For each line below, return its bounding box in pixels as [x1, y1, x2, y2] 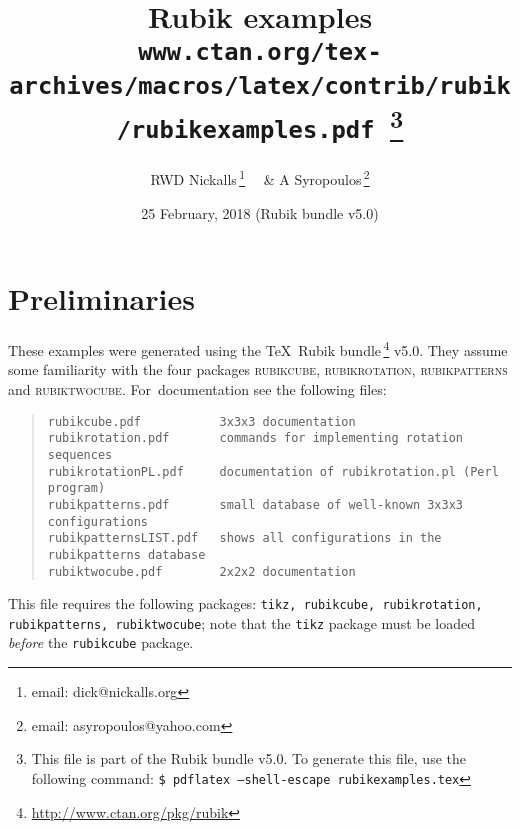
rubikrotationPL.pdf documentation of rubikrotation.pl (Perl [47, 464, 499, 479]
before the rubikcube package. [8, 632, 194, 653]
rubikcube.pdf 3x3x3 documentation [47, 414, 356, 429]
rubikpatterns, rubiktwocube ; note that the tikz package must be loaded [8, 612, 475, 633]
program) [47, 481, 106, 496]
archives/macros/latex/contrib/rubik [9, 71, 511, 100]
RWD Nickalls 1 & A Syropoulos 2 [150, 166, 370, 190]
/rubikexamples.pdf [116, 116, 375, 145]
